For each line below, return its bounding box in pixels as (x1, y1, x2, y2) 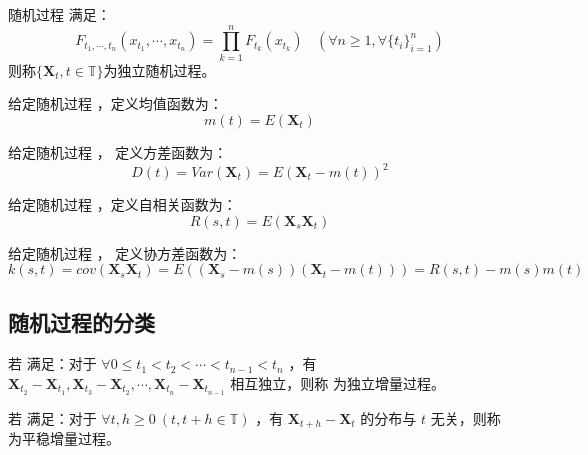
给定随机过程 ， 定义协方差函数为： (8, 242, 242, 263)
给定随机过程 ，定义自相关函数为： (8, 194, 237, 214)
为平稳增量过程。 (8, 428, 120, 449)
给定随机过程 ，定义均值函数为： (8, 93, 223, 114)
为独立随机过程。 (103, 59, 216, 80)
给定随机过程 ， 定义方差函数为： (8, 141, 228, 162)
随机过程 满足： (8, 4, 111, 24)
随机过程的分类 (8, 306, 155, 337)
